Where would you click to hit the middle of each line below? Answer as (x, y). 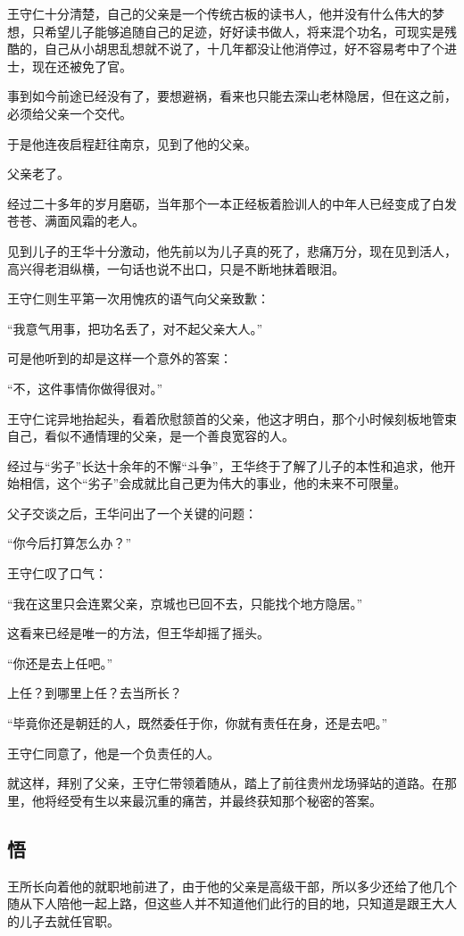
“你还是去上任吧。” (60, 663)
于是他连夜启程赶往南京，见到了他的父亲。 (132, 143)
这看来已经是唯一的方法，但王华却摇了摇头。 (138, 633)
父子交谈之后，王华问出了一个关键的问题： (132, 513)
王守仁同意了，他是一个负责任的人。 (113, 753)
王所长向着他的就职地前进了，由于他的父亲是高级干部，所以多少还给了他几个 (232, 886)
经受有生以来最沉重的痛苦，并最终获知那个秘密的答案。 (219, 800)
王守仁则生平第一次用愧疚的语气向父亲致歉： (138, 298)
